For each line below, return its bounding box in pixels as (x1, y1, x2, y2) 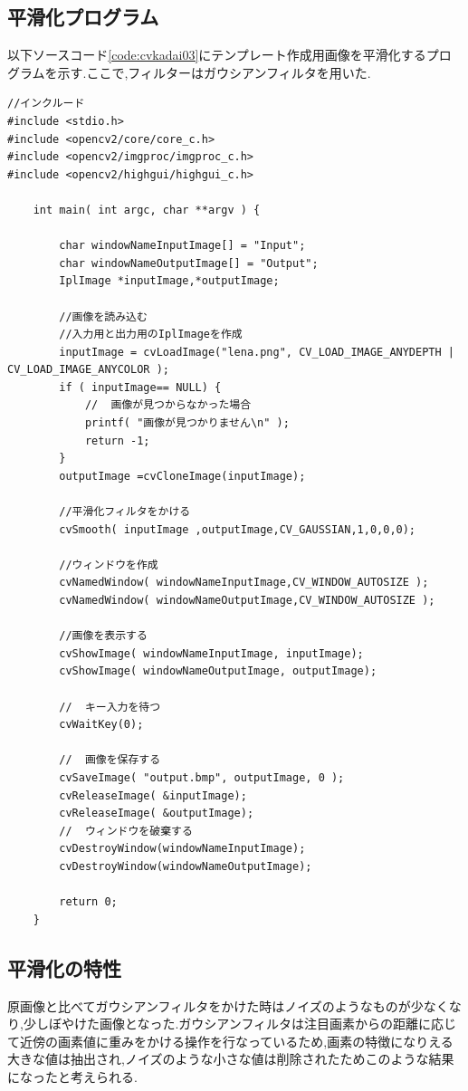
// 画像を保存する (59, 753, 161, 767)
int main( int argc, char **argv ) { (33, 203, 261, 216)
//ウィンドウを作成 (59, 558, 158, 571)
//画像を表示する (59, 629, 148, 643)
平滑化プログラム (7, 3, 159, 31)
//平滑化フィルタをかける (59, 505, 191, 519)
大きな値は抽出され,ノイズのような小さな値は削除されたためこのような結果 (7, 1049, 454, 1068)
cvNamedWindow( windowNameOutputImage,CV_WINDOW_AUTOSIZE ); (59, 594, 435, 608)
